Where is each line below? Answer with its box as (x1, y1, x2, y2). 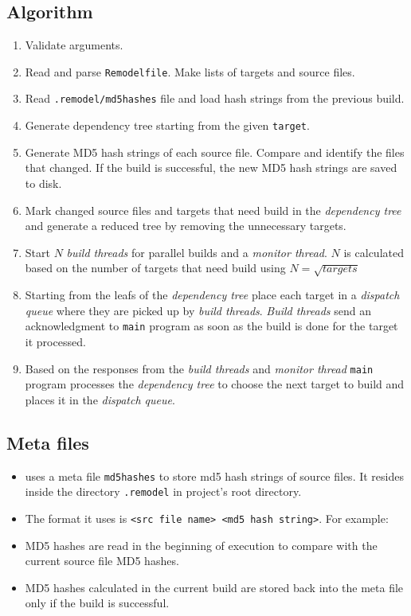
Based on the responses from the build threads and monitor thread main (25, 360, 374, 376)
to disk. (25, 174, 62, 191)
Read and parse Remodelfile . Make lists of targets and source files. (25, 63, 355, 80)
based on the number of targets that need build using (25, 259, 286, 276)
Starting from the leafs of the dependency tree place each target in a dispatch (25, 287, 400, 303)
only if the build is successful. (25, 595, 170, 611)
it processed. (25, 333, 86, 349)
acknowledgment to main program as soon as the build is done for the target (25, 318, 398, 334)
